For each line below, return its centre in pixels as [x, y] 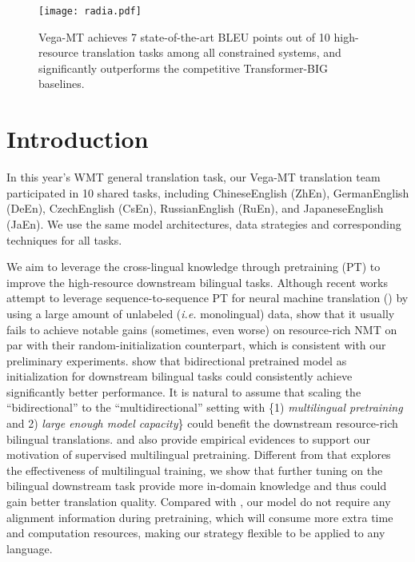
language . [30, 548]
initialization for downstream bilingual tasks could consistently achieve [180, 376]
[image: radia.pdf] [90, 11]
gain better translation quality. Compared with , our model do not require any [199, 502]
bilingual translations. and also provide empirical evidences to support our [188, 438]
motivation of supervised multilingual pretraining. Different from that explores [199, 454]
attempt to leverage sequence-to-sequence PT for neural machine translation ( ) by [207, 298]
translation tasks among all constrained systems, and [211, 52]
